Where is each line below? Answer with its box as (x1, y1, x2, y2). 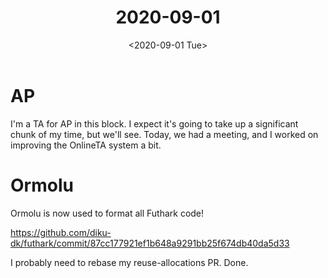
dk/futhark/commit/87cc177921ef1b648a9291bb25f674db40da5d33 (10, 237, 290, 249)
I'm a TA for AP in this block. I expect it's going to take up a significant (10, 117, 299, 130)
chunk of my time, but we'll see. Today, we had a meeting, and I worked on (10, 128, 319, 140)
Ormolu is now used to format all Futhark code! (10, 207, 205, 219)
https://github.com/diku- (10, 226, 112, 238)
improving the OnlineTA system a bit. (10, 139, 162, 151)
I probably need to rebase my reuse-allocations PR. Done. (10, 256, 249, 268)
